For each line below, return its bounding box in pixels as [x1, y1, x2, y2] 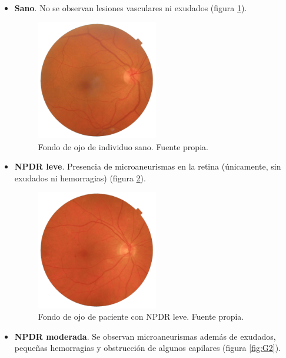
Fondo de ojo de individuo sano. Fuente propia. [38, 140, 208, 153]
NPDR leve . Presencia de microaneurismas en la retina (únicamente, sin [14, 160, 281, 173]
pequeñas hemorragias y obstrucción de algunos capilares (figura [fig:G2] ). [14, 342, 281, 354]
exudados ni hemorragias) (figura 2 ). [14, 171, 146, 184]
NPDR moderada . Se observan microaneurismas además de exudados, [14, 330, 276, 342]
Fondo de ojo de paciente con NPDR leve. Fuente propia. [38, 310, 244, 323]
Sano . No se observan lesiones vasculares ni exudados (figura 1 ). [14, 2, 247, 14]
